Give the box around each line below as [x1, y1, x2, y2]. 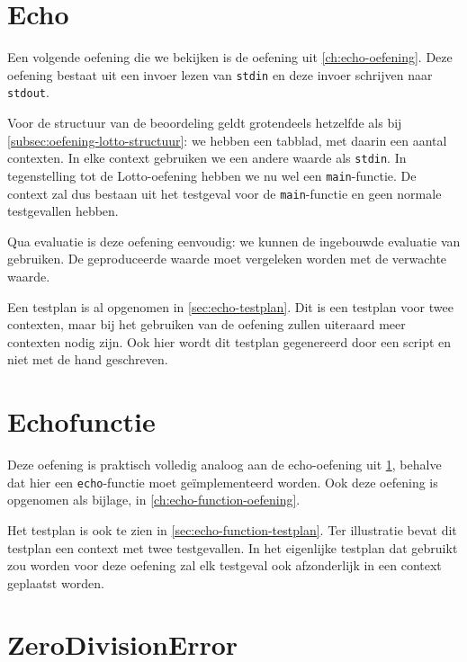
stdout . [7, 83, 49, 102]
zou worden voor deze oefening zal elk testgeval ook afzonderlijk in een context [7, 556, 442, 575]
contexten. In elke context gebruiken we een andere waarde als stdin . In [7, 148, 407, 167]
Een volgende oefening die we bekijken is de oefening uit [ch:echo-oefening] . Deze [7, 48, 453, 67]
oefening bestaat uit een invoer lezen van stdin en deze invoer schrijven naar [7, 65, 433, 84]
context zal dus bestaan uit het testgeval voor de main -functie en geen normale [7, 183, 442, 202]
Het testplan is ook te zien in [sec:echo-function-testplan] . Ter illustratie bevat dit [7, 520, 457, 539]
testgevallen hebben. [7, 201, 119, 220]
